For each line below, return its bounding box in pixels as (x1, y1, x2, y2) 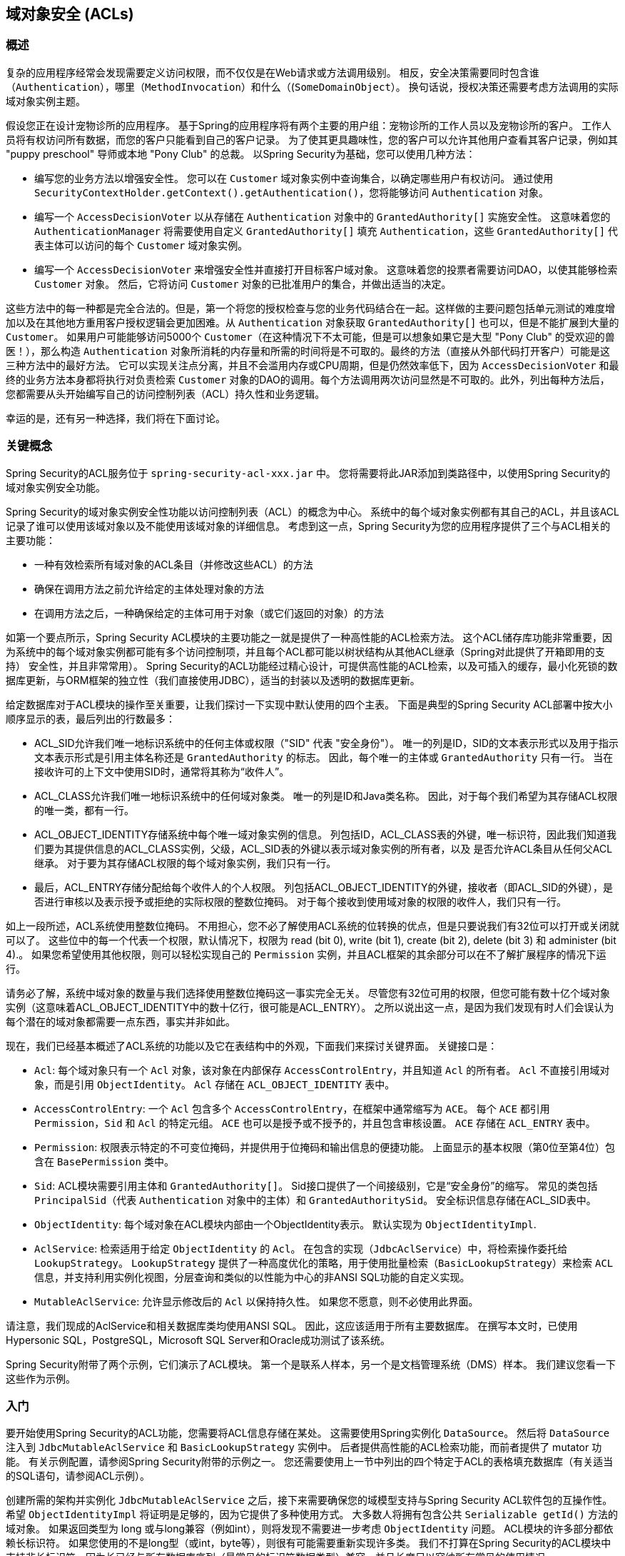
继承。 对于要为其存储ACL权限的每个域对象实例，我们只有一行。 (34, 856, 337, 869)
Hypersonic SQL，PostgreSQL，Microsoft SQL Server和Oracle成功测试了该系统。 (6, 1333, 390, 1346)
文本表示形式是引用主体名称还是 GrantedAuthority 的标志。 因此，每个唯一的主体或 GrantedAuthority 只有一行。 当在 (34, 751, 614, 763)
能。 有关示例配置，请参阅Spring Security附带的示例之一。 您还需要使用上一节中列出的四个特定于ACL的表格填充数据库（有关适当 (6, 1455, 614, 1468)
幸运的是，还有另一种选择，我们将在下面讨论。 (6, 411, 225, 424)
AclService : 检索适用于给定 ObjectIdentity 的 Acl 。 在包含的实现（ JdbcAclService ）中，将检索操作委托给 (34, 1242, 568, 1255)
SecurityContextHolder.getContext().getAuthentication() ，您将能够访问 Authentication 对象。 (34, 186, 549, 199)
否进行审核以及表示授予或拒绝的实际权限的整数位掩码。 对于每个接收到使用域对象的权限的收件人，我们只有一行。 (34, 895, 566, 908)
